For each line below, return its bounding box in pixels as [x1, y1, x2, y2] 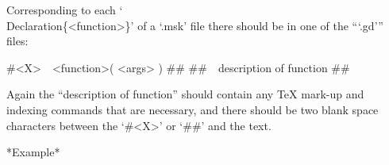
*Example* [6, 144, 60, 160]
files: [6, 33, 29, 49]
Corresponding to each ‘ [6, 2, 123, 17]
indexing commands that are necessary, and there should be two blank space [6, 101, 379, 117]
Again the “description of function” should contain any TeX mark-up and [6, 86, 364, 102]
